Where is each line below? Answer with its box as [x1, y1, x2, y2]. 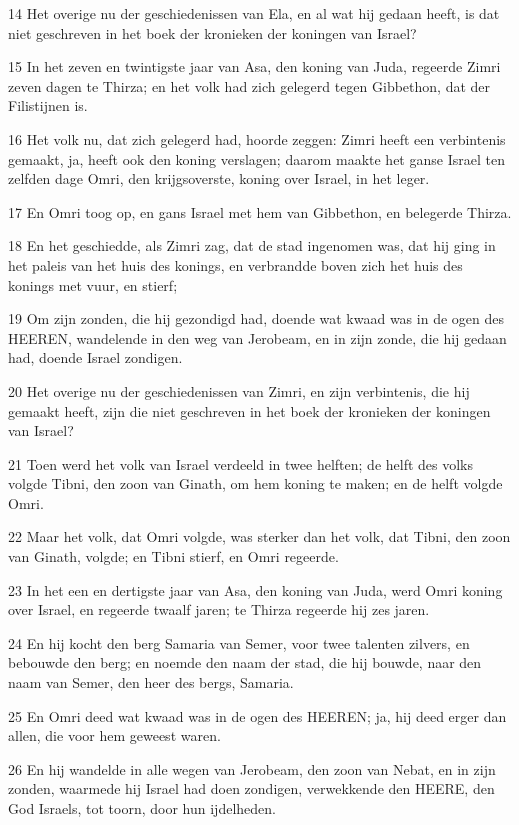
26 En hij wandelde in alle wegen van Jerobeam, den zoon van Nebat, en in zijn [8, 758, 496, 779]
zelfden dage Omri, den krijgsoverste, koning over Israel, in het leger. [8, 168, 430, 189]
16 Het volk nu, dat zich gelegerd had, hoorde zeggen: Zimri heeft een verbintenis [8, 128, 506, 149]
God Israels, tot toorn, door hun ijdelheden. [8, 798, 276, 818]
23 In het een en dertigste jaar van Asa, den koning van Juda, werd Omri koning [8, 579, 503, 600]
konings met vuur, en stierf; [8, 274, 178, 295]
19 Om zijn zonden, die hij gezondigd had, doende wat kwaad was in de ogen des [8, 308, 504, 329]
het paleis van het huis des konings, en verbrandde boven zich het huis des [8, 254, 463, 275]
